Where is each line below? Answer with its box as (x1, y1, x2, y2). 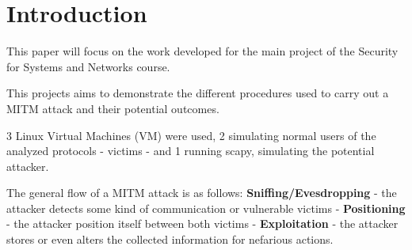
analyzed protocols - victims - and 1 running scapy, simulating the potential (6, 142, 375, 159)
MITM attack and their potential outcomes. (6, 100, 219, 116)
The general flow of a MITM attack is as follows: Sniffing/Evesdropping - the (6, 184, 397, 201)
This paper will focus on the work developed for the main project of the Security (6, 43, 399, 59)
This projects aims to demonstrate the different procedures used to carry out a (6, 85, 389, 101)
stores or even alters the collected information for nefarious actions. (6, 231, 334, 248)
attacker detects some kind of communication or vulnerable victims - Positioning (6, 199, 406, 216)
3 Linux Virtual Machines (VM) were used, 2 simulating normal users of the (6, 127, 376, 143)
